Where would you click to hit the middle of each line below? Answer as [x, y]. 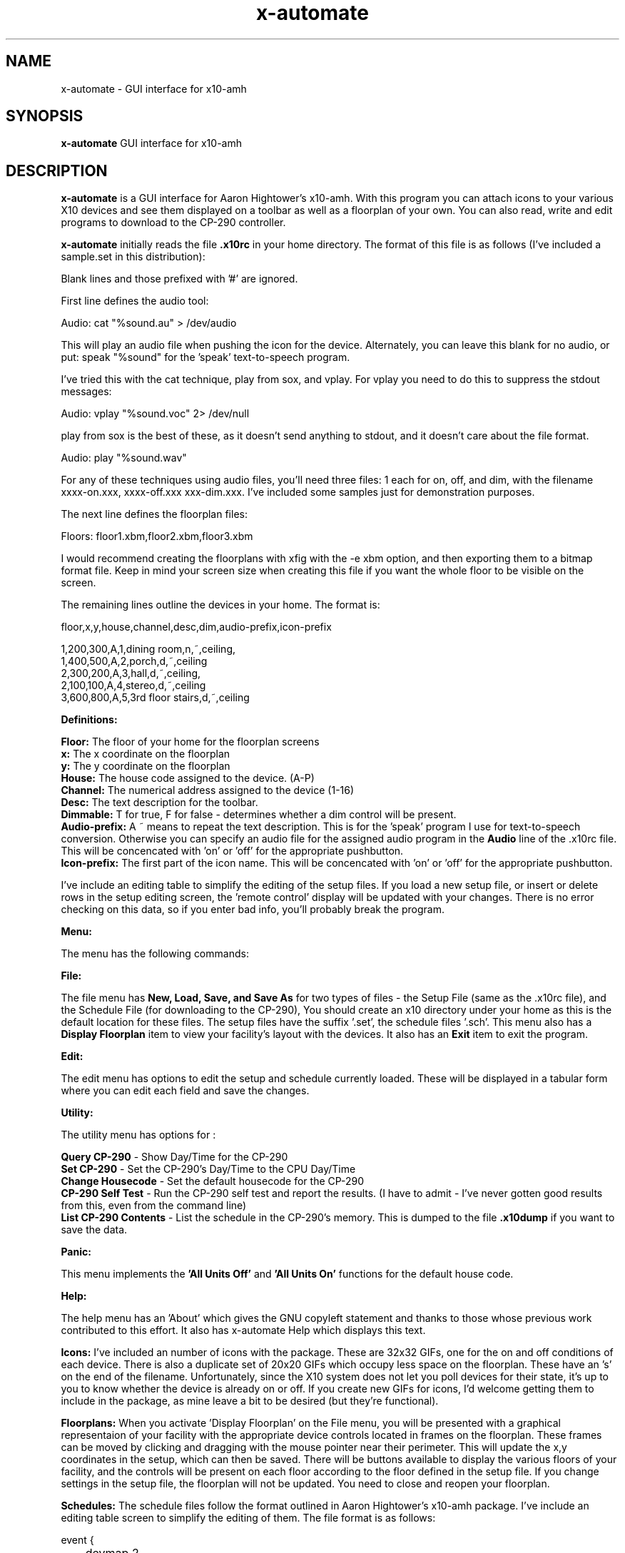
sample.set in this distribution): [133, 257]
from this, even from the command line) [154, 1206]
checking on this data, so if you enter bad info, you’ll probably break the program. [253, 910]
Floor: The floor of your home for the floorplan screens [190, 742]
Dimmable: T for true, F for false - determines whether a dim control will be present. [259, 815]
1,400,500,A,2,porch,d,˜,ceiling [134, 661]
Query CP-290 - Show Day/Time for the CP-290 [174, 1157]
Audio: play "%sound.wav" [124, 458]
